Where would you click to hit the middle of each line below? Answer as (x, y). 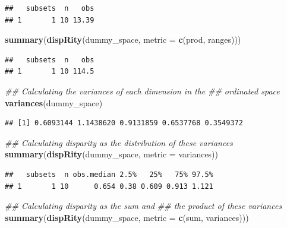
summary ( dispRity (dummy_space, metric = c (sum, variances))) (127, 217)
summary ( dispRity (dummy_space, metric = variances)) (112, 154)
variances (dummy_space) (54, 102)
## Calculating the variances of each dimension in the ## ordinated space (142, 91)
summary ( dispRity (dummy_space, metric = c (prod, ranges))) (123, 39)
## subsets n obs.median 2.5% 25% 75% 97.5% (109, 174)
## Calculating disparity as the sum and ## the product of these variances (143, 206)
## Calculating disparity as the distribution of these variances (119, 142)
